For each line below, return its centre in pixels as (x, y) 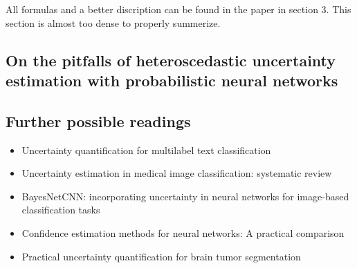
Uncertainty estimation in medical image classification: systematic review (177, 173)
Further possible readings (98, 121)
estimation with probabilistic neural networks (172, 80)
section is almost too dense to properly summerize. (113, 22)
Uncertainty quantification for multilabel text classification (146, 150)
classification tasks (61, 210)
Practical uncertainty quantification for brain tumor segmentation (161, 256)
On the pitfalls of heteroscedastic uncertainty (171, 60)
